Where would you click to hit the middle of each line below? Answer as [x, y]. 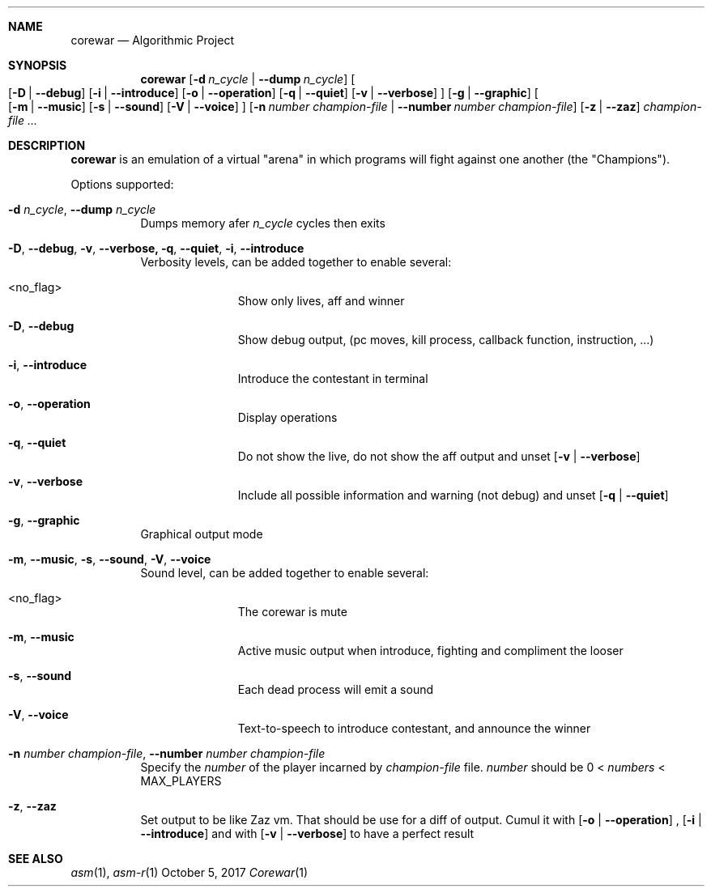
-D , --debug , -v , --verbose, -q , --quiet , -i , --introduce [156, 248]
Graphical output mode [202, 534]
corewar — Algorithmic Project [152, 40]
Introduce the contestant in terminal [333, 378]
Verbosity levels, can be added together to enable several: [296, 262]
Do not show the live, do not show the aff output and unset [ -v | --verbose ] [439, 456]
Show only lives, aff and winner [321, 301]
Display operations [287, 417]
